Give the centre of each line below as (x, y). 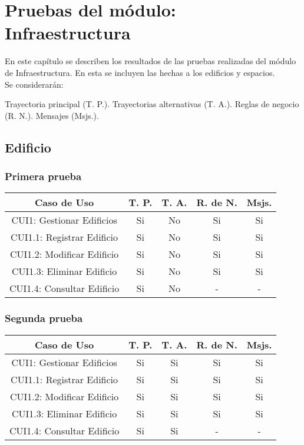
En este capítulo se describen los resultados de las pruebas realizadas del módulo (151, 61)
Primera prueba (43, 176)
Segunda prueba (44, 318)
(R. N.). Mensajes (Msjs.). (52, 115)
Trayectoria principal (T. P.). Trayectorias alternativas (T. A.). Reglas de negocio (152, 104)
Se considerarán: (34, 84)
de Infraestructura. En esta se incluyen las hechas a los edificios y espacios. (140, 72)
